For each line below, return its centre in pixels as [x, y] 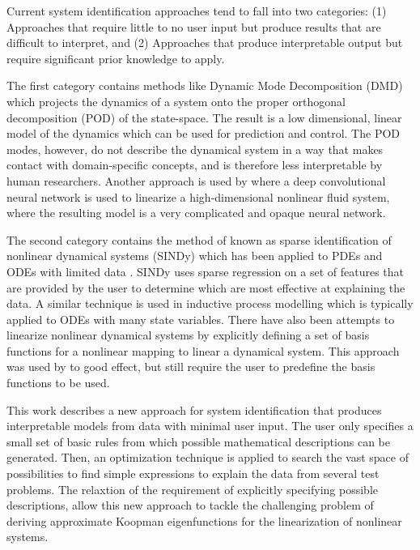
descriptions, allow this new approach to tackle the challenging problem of [190, 505]
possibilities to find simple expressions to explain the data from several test [193, 473]
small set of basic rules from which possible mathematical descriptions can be [198, 441]
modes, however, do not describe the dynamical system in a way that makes [195, 149]
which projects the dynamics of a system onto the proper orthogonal [176, 101]
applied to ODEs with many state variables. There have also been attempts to [201, 319]
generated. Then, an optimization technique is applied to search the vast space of [208, 457]
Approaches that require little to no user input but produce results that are [194, 26]
